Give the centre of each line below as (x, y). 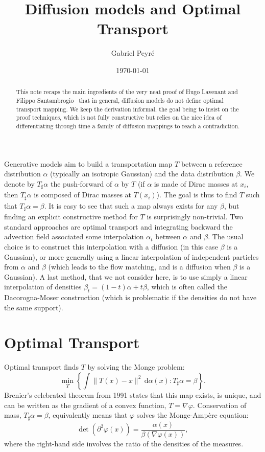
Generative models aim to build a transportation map (88, 163)
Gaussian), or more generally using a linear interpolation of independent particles (131, 256)
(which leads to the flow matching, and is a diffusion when (139, 267)
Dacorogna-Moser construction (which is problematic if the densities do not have (130, 297)
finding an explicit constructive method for (71, 217)
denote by (19, 183)
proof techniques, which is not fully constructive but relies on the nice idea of (119, 117)
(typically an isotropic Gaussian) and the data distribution (142, 174)
